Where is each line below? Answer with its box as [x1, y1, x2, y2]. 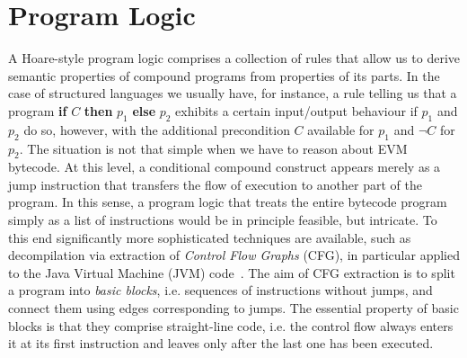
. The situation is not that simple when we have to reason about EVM [19, 139, 408, 157]
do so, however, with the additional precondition [23, 120, 290, 139]
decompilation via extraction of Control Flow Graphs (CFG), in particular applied [8, 246, 461, 264]
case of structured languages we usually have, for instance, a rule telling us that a [8, 84, 457, 103]
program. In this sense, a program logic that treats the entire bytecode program [8, 192, 447, 211]
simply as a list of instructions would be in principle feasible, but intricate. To [8, 210, 437, 229]
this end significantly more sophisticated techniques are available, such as [8, 228, 411, 246]
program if [8, 101, 67, 120]
